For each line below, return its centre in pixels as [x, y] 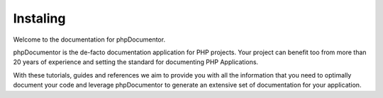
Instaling [39, 18]
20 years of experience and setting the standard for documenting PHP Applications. [136, 62]
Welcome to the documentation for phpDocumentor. [89, 39]
